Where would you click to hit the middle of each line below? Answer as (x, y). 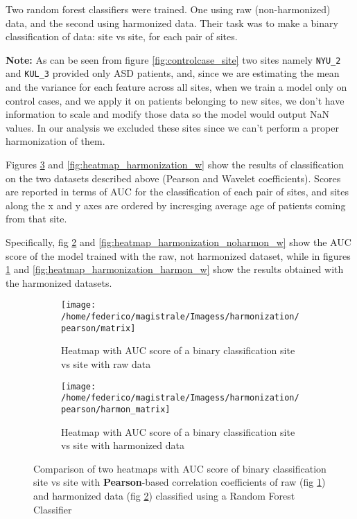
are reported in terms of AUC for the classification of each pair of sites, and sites (177, 192)
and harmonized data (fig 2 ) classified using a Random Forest (164, 495)
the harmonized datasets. (59, 282)
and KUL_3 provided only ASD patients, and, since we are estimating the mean (173, 73)
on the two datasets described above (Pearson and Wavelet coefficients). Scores (173, 178)
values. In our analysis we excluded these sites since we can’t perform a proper (172, 127)
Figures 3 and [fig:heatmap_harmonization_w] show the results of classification (175, 165)
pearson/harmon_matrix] (116, 409)
